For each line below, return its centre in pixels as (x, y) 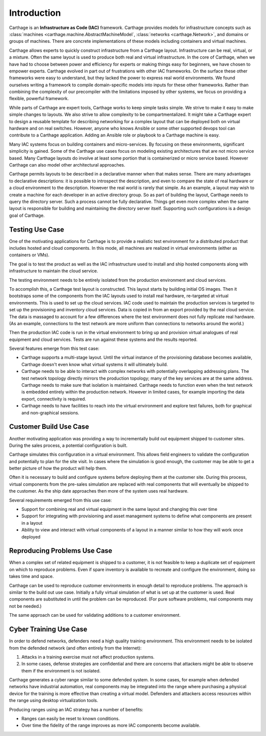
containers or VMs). (29, 255)
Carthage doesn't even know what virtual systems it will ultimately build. (95, 364)
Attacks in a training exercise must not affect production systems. (88, 657)
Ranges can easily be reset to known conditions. (71, 719)
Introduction (35, 13)
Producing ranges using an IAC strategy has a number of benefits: (76, 709)
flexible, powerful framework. (39, 99)
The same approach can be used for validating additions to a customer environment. (95, 615)
